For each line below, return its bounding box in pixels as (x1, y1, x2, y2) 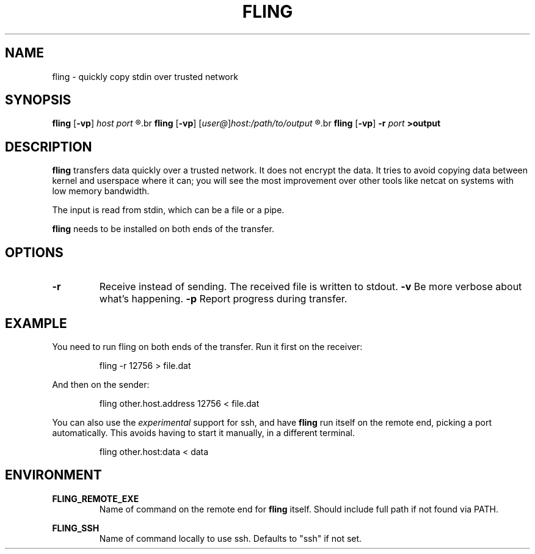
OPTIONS (5, 244, 64, 260)
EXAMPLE (5, 315, 67, 331)
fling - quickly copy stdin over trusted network (52, 71, 238, 82)
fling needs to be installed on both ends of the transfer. (52, 224, 274, 235)
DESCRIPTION (5, 139, 92, 155)
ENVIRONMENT (5, 467, 102, 483)
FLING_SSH (52, 522, 100, 533)
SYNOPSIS (5, 92, 71, 108)
